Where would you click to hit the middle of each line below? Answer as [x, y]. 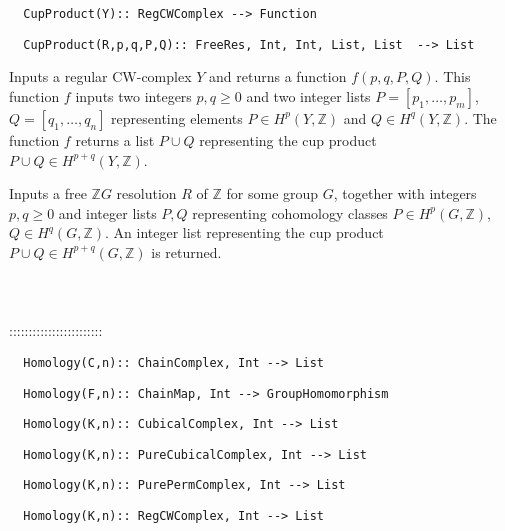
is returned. [186, 251]
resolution [146, 193]
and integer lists [107, 212]
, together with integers [405, 193]
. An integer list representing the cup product [244, 232]
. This [452, 76]
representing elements [177, 117]
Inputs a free [48, 193]
